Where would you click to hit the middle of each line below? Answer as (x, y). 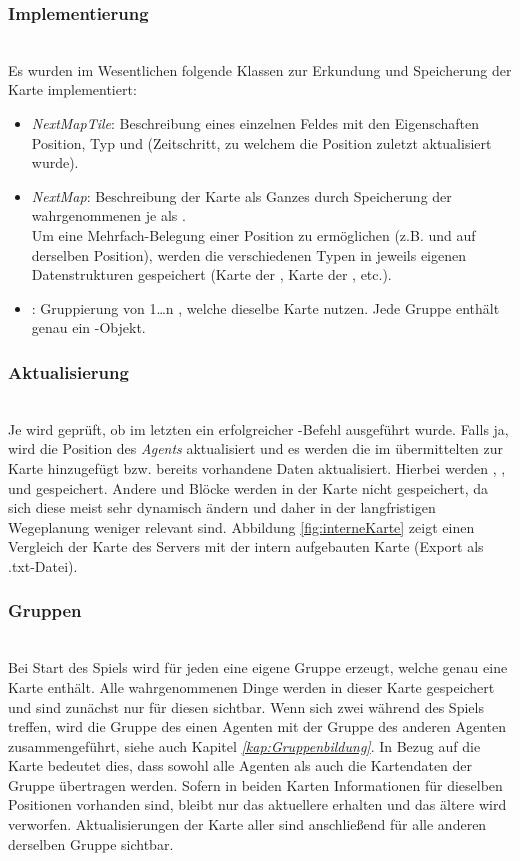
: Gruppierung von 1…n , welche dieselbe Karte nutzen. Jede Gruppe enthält (265, 307)
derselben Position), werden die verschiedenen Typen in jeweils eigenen (249, 254)
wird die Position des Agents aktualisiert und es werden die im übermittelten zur (255, 448)
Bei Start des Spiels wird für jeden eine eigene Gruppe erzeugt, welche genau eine (258, 667)
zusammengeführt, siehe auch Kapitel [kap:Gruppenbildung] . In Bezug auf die (244, 745)
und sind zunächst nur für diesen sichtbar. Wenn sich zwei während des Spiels (246, 706)
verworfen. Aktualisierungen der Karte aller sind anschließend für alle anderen (247, 824)
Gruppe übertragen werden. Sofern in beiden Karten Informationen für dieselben (255, 784)
